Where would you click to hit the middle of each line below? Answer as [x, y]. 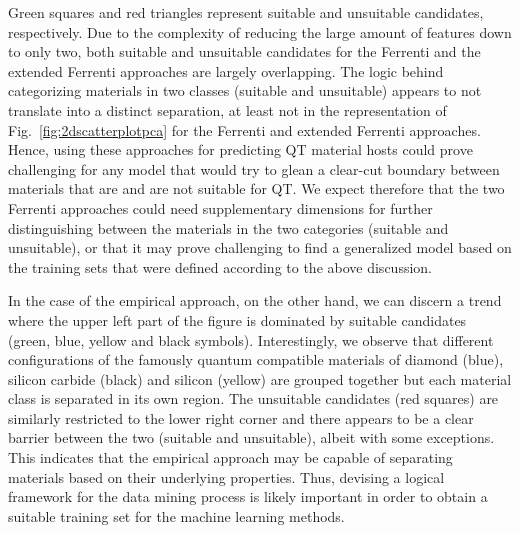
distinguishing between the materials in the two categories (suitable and [228, 227]
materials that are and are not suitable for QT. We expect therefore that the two [256, 188]
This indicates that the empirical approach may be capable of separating [230, 457]
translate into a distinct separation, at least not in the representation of [227, 109]
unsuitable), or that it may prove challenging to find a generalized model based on [260, 247]
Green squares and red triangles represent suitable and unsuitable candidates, [246, 12]
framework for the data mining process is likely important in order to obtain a [248, 496]
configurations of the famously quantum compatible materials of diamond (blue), [256, 359]
